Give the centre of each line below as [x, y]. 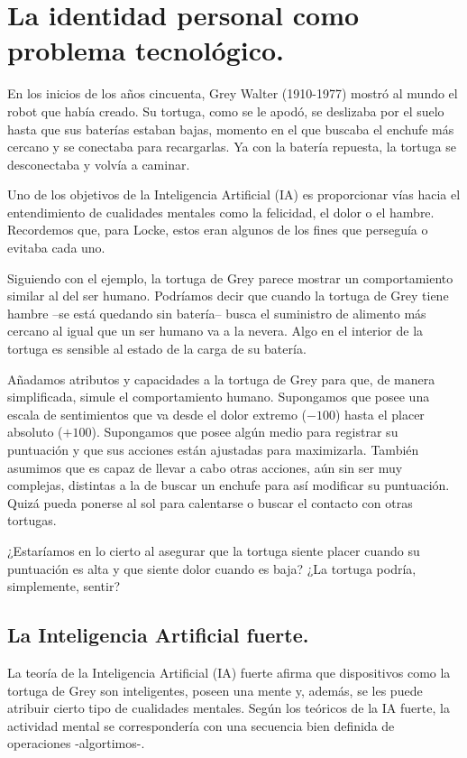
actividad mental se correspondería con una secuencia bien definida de [201, 725]
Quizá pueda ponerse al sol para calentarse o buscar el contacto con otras [210, 502]
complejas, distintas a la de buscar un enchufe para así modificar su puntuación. [229, 485]
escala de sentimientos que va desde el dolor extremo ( [157, 414]
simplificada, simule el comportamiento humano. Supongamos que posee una [219, 397]
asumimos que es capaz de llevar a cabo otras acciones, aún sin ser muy [205, 467]
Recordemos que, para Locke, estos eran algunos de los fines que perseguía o [218, 230]
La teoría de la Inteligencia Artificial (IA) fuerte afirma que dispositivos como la [229, 672]
